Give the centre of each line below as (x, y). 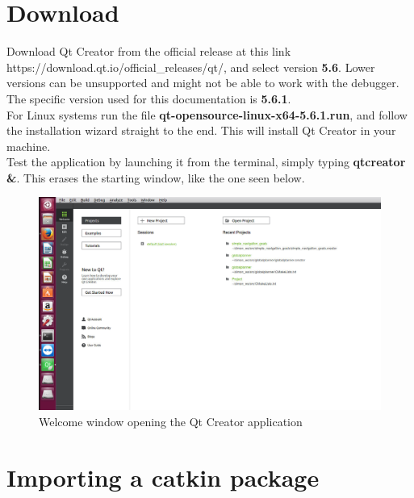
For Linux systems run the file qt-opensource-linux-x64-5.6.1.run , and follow (207, 114)
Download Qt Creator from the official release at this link (149, 51)
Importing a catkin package (163, 477)
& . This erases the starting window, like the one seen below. (156, 177)
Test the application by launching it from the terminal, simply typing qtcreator (206, 162)
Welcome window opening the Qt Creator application (171, 421)
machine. (29, 146)
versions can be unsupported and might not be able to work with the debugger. (203, 83)
